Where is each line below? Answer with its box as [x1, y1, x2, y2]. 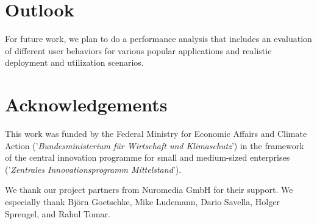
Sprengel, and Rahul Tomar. [5, 207, 110, 220]
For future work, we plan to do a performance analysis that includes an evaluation [5, 32, 312, 45]
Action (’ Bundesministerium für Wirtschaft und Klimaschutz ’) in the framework [5, 139, 304, 152]
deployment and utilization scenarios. [5, 56, 144, 69]
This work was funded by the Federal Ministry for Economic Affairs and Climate [5, 127, 307, 140]
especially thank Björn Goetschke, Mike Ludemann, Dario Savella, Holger [5, 195, 280, 208]
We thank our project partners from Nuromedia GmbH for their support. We [5, 183, 293, 196]
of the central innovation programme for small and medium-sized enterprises [5, 151, 290, 164]
